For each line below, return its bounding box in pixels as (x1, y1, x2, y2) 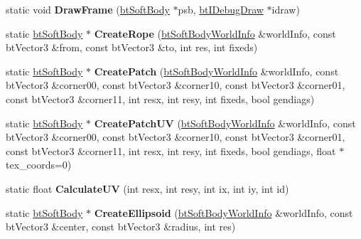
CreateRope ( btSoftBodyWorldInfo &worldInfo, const (94, 26, 336, 41)
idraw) (271, 2, 300, 16)
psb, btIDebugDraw (178, 2, 264, 16)
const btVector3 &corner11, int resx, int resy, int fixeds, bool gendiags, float (6, 143, 336, 158)
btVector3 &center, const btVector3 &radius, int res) (6, 219, 236, 234)
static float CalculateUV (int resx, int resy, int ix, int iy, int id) (6, 181, 289, 196)
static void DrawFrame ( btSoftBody (6, 2, 170, 16)
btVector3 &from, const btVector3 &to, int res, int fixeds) (6, 40, 258, 55)
